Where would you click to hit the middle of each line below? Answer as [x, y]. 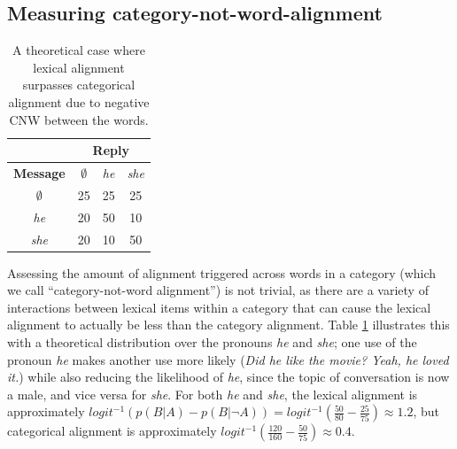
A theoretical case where [79, 50]
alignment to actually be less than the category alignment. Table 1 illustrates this [228, 325]
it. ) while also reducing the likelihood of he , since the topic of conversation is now [228, 377]
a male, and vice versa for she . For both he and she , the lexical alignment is [213, 394]
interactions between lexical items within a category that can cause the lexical [219, 307]
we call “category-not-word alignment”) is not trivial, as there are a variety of [218, 290]
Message [39, 173]
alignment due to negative [79, 101]
